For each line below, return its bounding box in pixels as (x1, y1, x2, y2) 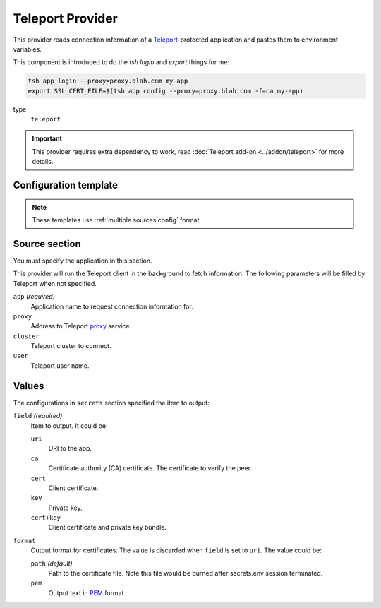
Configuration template (13, 179, 119, 191)
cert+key (30, 514, 61, 522)
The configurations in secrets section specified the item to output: (13, 398, 210, 407)
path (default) (30, 559, 73, 568)
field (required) (13, 412, 63, 420)
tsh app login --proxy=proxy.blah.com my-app (28, 77, 188, 85)
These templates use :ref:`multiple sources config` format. (32, 216, 201, 225)
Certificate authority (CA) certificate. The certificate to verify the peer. (48, 464, 253, 472)
